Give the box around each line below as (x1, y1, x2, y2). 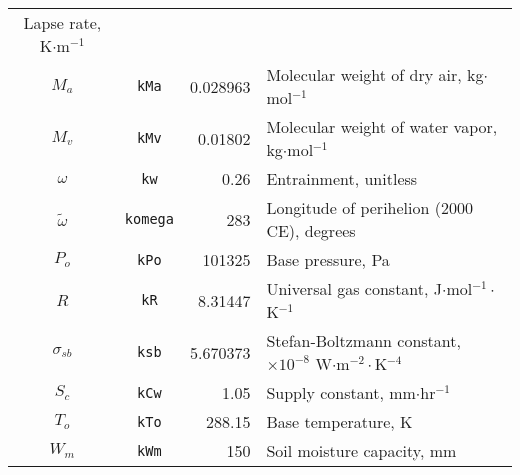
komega (124, 211, 174, 227)
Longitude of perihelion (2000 (266, 196, 473, 219)
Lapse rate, (23, 11, 102, 34)
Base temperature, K (266, 410, 413, 433)
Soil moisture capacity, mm (266, 439, 457, 462)
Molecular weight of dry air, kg (266, 63, 484, 86)
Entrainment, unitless (266, 167, 418, 190)
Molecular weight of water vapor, (266, 115, 498, 138)
